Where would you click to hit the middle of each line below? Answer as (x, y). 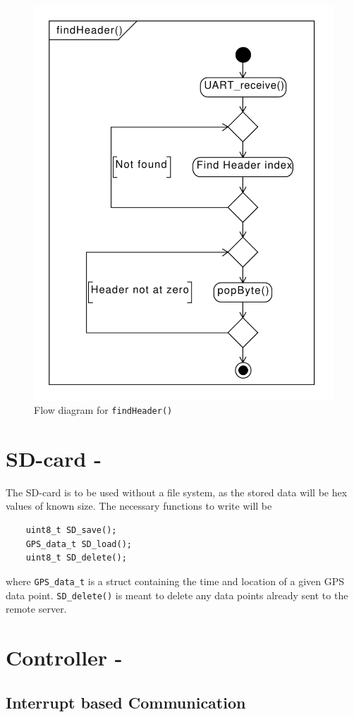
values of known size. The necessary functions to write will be (139, 506)
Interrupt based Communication (126, 702)
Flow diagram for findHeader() (103, 410)
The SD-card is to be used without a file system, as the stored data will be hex (177, 492)
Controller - (64, 657)
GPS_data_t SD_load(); (79, 544)
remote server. (36, 609)
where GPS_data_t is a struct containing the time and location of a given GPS (175, 581)
